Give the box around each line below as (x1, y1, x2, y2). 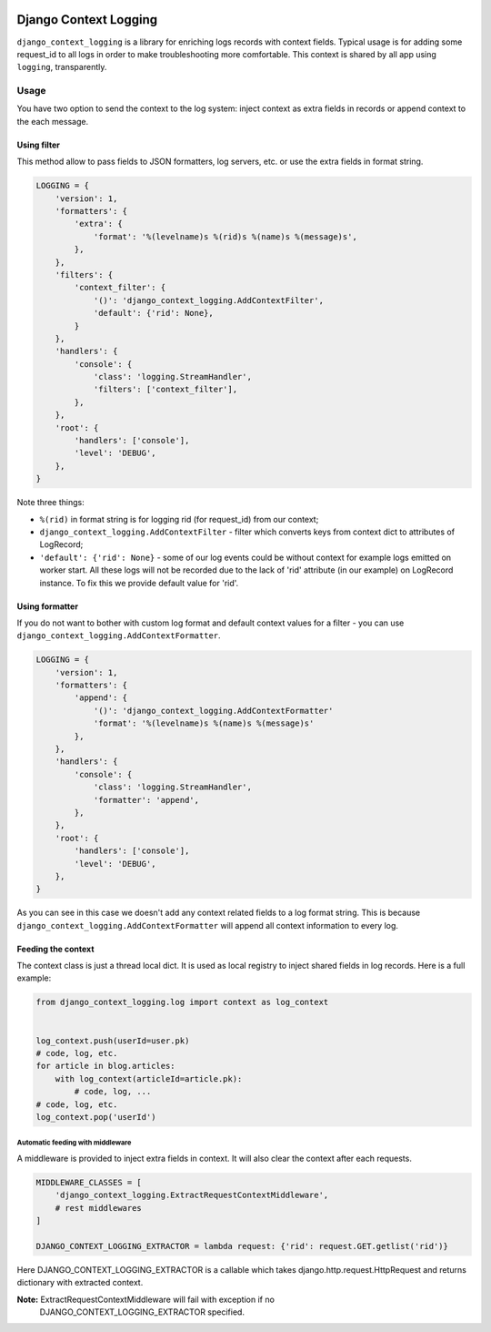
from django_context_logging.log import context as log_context (35, 997, 329, 1008)
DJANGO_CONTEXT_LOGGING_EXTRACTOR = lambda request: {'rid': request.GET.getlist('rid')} (35, 1241, 449, 1251)
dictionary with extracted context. (16, 1277, 144, 1288)
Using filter (16, 139, 61, 150)
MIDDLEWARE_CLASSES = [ (35, 1177, 143, 1187)
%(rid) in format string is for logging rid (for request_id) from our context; (39, 513, 319, 524)
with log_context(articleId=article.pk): (55, 1073, 243, 1083)
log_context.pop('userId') (35, 1112, 156, 1122)
